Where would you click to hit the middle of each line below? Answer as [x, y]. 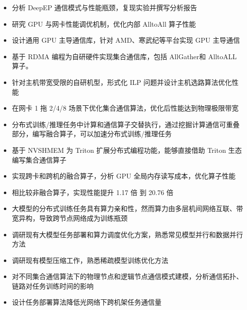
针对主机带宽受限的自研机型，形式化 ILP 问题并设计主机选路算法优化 [122, 82]
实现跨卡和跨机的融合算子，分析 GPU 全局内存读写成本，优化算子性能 [124, 176]
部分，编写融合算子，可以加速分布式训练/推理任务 [92, 134]
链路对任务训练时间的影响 [53, 286]
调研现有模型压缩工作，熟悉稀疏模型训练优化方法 [90, 260]
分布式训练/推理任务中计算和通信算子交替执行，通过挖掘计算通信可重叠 [126, 124]
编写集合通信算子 [39, 159]
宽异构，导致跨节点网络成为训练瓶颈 [70, 218]
